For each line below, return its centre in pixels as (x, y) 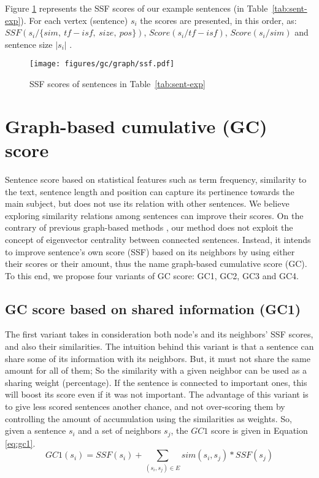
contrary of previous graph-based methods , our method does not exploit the (149, 227)
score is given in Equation (259, 430)
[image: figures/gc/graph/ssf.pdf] (102, 64)
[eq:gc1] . (20, 443)
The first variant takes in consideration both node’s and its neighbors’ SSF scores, (159, 334)
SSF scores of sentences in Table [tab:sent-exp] (117, 84)
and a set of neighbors (120, 430)
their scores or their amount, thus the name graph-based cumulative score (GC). (156, 264)
